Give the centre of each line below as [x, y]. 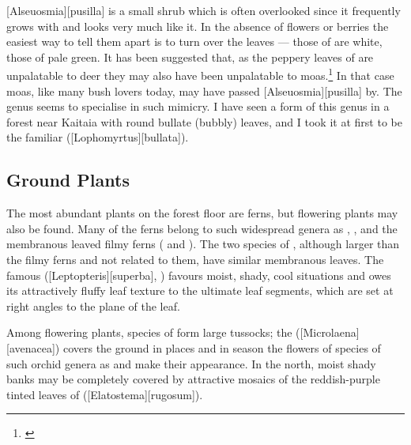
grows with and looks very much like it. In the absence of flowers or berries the [198, 26]
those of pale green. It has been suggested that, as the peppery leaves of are [190, 57]
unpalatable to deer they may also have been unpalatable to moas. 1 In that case [200, 74]
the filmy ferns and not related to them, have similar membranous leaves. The [195, 259]
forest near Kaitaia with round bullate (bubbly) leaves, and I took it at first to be [204, 121]
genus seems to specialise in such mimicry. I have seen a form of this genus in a [198, 106]
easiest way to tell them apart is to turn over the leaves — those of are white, [194, 41]
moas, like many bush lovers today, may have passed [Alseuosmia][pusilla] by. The [204, 91]
